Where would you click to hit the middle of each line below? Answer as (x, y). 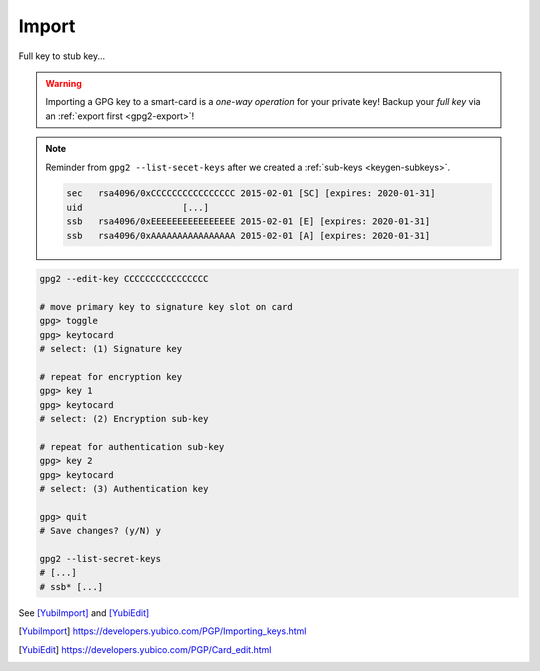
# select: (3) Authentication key (124, 489)
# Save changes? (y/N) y (100, 531)
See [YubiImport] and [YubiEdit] (84, 612)
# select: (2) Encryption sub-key (124, 419)
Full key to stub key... (61, 56)
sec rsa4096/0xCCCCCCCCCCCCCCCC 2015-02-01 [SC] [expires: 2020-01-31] (251, 193)
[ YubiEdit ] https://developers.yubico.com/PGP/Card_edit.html (145, 649)
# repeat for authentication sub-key (132, 446)
